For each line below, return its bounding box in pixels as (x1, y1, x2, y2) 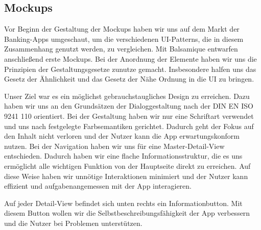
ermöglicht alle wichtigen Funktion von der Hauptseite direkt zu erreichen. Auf (4, 160, 251, 171)
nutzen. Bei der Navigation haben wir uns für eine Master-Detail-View (4, 140, 225, 151)
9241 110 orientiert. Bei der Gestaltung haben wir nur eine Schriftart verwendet (4, 110, 254, 121)
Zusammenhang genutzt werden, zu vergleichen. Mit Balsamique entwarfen (4, 43, 238, 54)
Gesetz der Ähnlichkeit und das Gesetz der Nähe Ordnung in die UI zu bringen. (4, 73, 254, 84)
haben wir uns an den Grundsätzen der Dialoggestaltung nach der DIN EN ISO (4, 100, 253, 111)
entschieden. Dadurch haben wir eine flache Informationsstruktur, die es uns (4, 150, 243, 161)
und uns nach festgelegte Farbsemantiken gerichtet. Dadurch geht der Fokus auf (4, 120, 254, 131)
